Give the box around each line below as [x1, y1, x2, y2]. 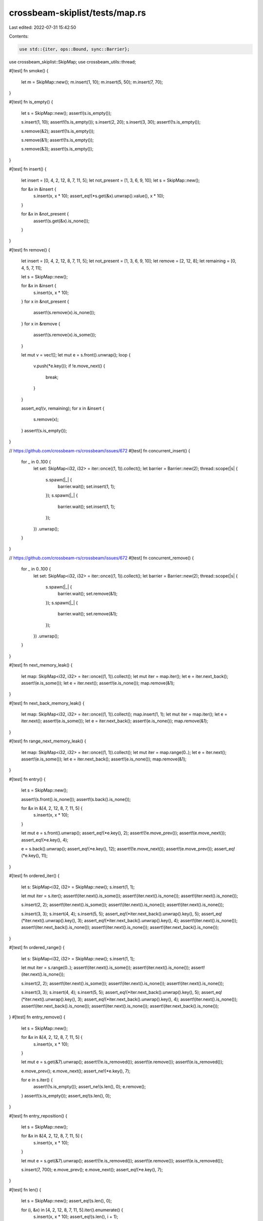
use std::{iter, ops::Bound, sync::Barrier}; [19, 46, 130, 52]
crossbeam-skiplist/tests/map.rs [9, 7, 146, 18]
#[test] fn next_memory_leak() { [9, 662, 73, 668]
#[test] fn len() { [9, 1187, 41, 1193]
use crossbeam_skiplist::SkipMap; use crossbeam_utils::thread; [9, 59, 136, 64]
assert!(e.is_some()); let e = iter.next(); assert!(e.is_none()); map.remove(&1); [21, 680, 175, 686]
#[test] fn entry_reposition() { [9, 1113, 68, 1118]
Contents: [9, 33, 29, 39]
